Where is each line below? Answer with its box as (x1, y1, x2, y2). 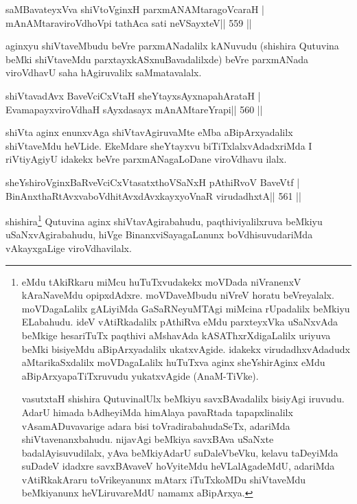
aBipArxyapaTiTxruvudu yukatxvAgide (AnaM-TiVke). (21, 368, 259, 382)
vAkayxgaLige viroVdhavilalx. (5, 240, 132, 255)
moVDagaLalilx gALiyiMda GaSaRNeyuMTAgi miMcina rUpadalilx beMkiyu (21, 301, 350, 315)
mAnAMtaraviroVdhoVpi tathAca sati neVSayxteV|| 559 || (5, 15, 252, 30)
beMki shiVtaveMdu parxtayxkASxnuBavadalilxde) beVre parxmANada (5, 51, 309, 66)
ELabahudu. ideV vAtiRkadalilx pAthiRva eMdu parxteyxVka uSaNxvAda (21, 314, 338, 329)
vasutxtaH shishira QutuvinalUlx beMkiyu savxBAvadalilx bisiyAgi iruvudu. (21, 391, 345, 406)
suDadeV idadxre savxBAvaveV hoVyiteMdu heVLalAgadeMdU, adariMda (21, 459, 335, 473)
